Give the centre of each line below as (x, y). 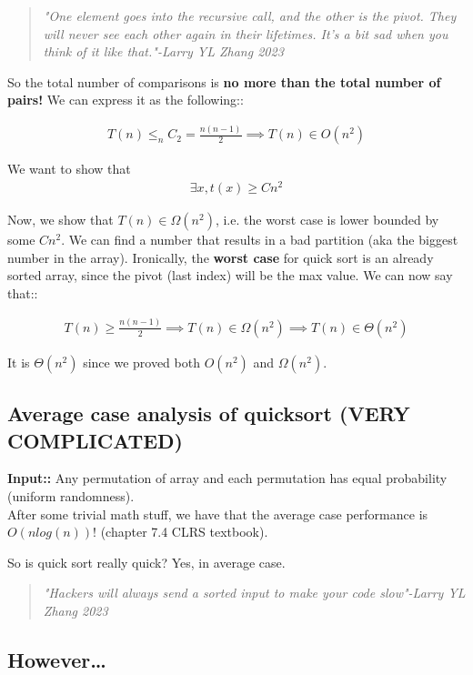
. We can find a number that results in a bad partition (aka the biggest (260, 240)
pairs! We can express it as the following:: (126, 100)
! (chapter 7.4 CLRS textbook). (181, 532)
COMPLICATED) (95, 440)
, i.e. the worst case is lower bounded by (327, 220)
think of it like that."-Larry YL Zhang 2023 (163, 51)
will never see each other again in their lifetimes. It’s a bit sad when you (246, 33)
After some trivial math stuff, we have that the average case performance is (218, 514)
